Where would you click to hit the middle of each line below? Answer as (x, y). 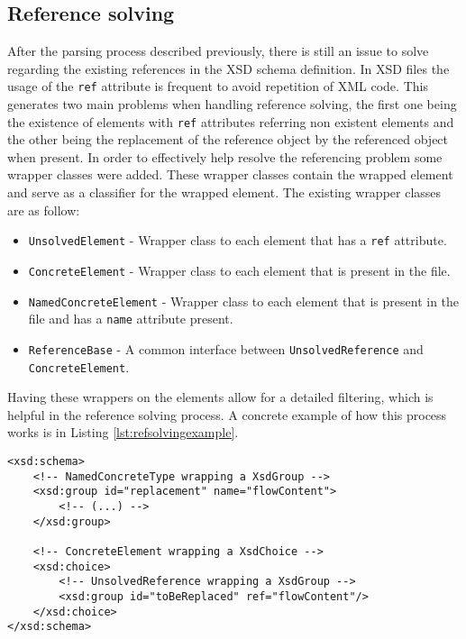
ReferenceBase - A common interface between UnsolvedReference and (226, 348)
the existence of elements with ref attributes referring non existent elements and (231, 121)
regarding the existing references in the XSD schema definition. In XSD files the (228, 68)
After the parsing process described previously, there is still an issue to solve (218, 51)
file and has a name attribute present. (131, 319)
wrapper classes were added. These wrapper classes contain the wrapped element (230, 174)
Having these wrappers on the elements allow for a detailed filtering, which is (220, 397)
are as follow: (44, 210)
